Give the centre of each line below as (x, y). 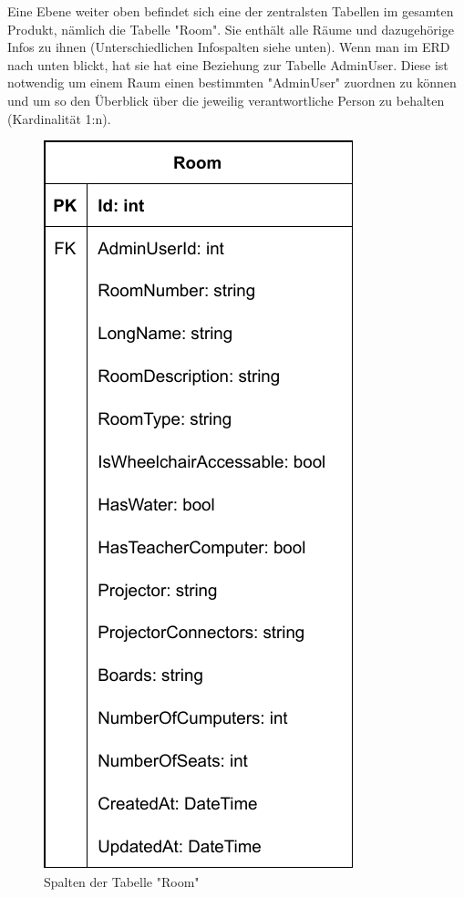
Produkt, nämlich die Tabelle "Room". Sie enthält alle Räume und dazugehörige (231, 29)
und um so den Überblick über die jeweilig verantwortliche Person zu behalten (226, 100)
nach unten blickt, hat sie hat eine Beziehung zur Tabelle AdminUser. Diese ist (228, 64)
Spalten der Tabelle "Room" (122, 881)
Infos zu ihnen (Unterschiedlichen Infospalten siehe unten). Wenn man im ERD (229, 47)
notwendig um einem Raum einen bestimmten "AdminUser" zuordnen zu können (232, 82)
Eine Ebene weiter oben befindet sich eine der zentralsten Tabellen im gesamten (231, 11)
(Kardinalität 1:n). (59, 118)
